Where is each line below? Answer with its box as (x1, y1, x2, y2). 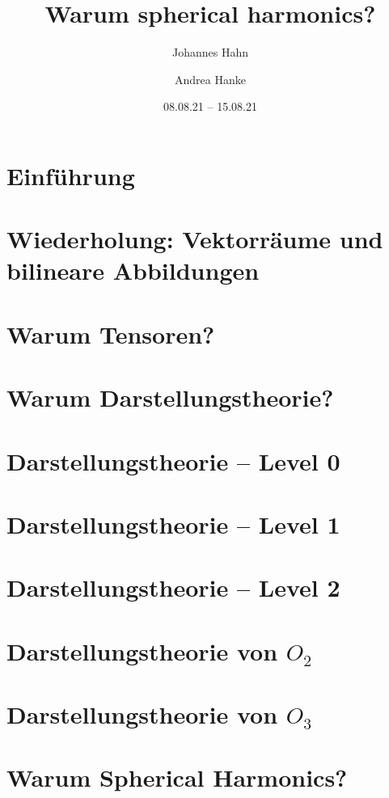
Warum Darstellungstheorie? (6, 381, 334, 414)
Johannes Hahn (171, 44, 248, 61)
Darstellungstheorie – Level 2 (6, 571, 340, 604)
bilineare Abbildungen (6, 254, 260, 287)
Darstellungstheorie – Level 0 (6, 444, 340, 477)
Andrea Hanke (175, 70, 246, 87)
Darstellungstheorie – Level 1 (6, 507, 340, 540)
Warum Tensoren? (6, 317, 215, 350)
